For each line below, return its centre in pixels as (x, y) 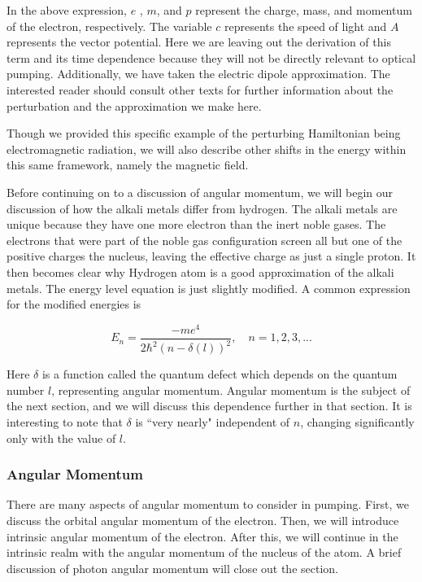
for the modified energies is (74, 304)
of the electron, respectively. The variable (109, 26)
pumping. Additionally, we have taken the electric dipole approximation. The (198, 74)
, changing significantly (357, 421)
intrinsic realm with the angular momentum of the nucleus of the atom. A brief (204, 552)
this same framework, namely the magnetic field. (128, 165)
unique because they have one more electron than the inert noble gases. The (196, 224)
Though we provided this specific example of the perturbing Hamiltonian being (204, 133)
